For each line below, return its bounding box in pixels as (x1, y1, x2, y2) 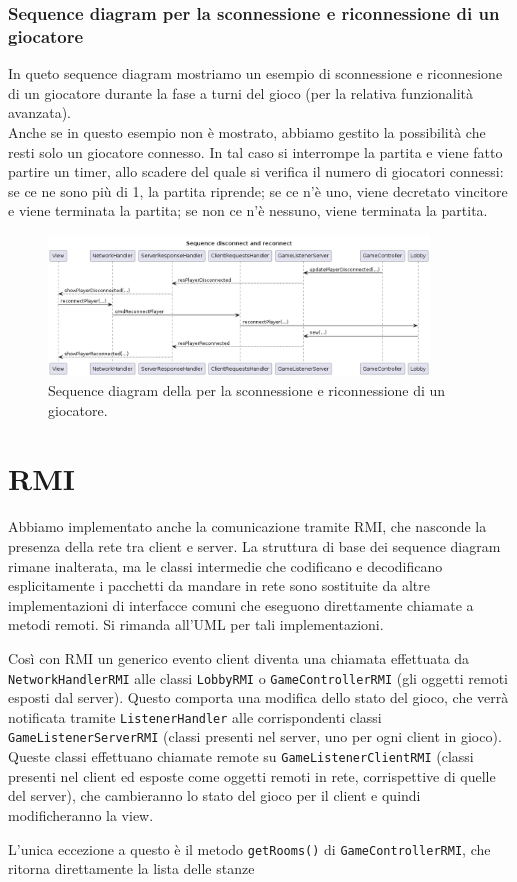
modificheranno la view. (8, 804, 154, 825)
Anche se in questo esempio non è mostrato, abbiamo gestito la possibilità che (8, 121, 486, 142)
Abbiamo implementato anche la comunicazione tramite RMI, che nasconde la (8, 516, 487, 537)
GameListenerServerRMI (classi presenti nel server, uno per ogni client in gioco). (8, 726, 502, 747)
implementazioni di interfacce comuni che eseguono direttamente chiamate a (8, 594, 474, 615)
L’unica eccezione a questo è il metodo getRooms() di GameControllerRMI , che (8, 838, 491, 859)
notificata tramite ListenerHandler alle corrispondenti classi (8, 706, 382, 727)
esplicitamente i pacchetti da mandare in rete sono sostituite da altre (8, 575, 430, 596)
